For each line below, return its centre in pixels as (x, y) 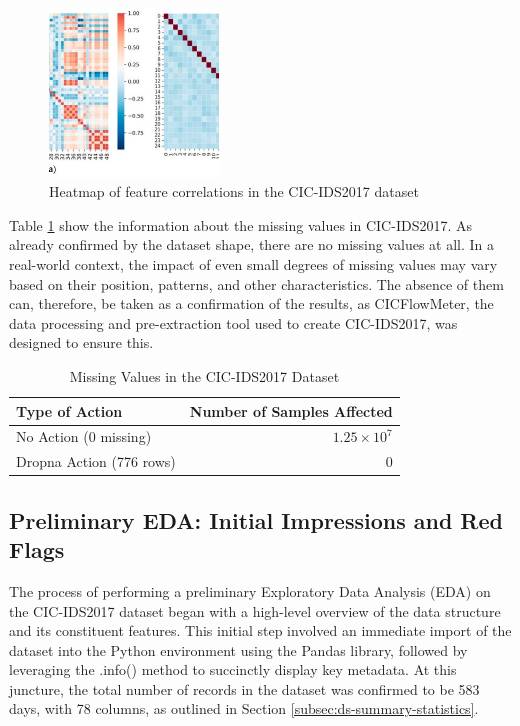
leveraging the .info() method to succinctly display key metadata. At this (233, 669)
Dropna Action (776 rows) (96, 461)
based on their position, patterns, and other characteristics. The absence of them (256, 283)
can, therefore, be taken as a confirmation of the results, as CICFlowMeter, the (251, 303)
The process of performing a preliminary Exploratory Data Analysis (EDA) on (250, 590)
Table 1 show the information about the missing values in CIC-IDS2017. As (240, 224)
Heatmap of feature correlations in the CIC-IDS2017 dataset (234, 191)
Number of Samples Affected (291, 410)
